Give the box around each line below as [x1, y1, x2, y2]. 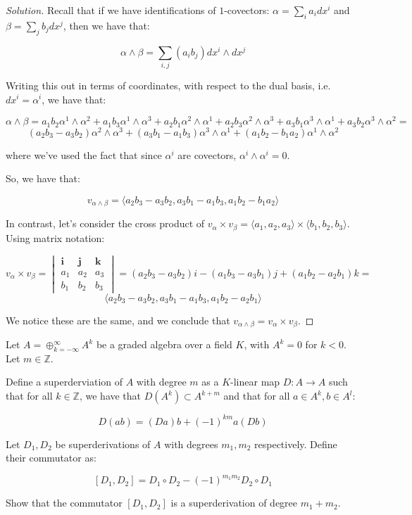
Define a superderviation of [6, 374, 123, 389]
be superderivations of [55, 436, 151, 451]
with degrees [164, 436, 218, 451]
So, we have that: [6, 171, 80, 186]
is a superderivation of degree [170, 495, 298, 510]
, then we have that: [63, 18, 150, 32]
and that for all [223, 388, 290, 403]
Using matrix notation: [6, 230, 105, 245]
